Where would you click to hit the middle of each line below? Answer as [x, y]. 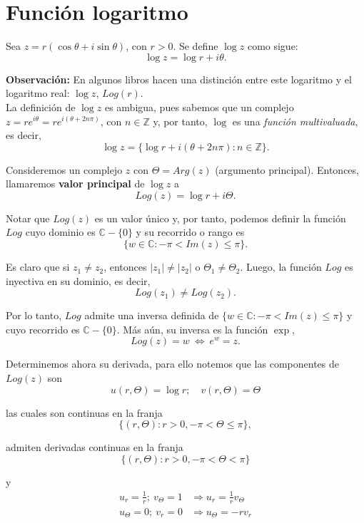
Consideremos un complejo [64, 169]
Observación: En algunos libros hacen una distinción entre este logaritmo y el [179, 79]
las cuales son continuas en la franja [84, 412]
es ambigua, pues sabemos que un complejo [199, 107]
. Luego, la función [281, 267]
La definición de [41, 107]
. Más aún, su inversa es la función [192, 329]
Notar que [28, 218]
